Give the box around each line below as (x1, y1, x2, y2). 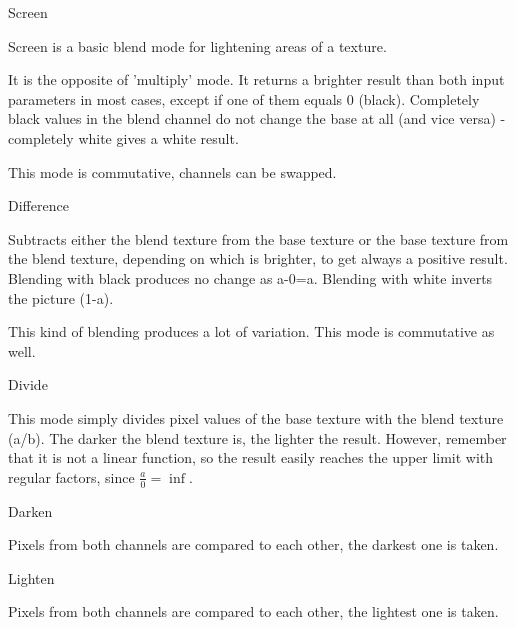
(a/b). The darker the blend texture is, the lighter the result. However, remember (8, 427, 507, 448)
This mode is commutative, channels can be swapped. (8, 161, 337, 182)
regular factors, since (8, 466, 135, 487)
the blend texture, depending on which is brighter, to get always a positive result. (8, 248, 508, 269)
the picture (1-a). (8, 287, 114, 308)
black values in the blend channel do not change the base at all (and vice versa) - (8, 108, 506, 129)
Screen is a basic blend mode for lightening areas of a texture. (8, 35, 387, 56)
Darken (8, 500, 53, 521)
